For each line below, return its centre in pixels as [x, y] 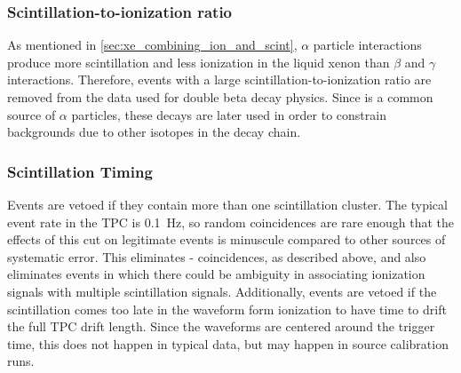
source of [32, 114]
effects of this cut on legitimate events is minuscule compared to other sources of [227, 239]
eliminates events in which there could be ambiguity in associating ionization [216, 274]
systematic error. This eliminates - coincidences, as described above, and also [217, 256]
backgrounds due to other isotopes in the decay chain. [154, 132]
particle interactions [367, 45]
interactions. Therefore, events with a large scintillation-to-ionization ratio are [219, 79]
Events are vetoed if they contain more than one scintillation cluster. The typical [227, 204]
